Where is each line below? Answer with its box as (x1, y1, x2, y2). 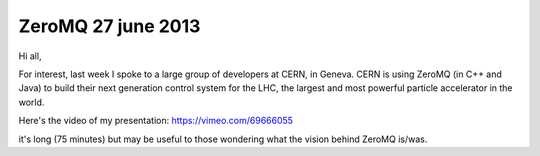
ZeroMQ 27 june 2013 (18, 15, 201, 37)
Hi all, (18, 50, 42, 62)
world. (18, 96, 45, 108)
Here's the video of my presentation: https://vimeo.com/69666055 (18, 115, 294, 127)
